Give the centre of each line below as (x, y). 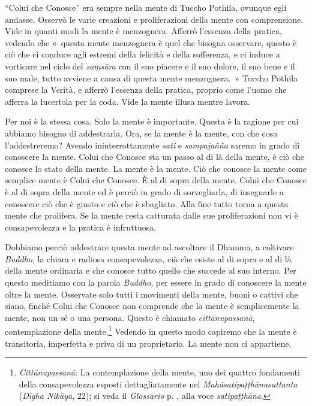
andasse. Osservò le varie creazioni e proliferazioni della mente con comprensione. (154, 19)
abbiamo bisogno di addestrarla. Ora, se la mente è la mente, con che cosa (141, 133)
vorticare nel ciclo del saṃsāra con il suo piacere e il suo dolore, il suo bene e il (150, 66)
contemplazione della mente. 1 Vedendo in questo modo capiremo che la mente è (151, 331)
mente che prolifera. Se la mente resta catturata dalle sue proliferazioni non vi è (151, 215)
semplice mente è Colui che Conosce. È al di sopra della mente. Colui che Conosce (156, 180)
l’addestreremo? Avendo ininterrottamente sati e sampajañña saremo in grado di (152, 145)
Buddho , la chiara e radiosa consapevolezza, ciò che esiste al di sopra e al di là (148, 258)
